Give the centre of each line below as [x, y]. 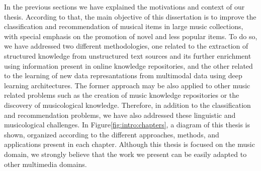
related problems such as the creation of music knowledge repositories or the [122, 95]
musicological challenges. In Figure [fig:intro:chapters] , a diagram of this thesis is [127, 125]
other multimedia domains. [46, 164]
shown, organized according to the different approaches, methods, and [112, 134]
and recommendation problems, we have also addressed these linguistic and [120, 115]
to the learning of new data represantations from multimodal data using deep [123, 75]
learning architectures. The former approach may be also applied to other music [127, 85]
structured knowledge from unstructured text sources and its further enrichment [128, 55]
